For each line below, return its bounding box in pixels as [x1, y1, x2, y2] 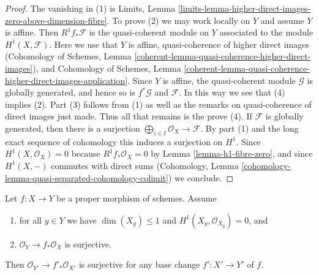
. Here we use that [49, 37, 118, 50]
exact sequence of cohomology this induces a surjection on [5, 135, 223, 148]
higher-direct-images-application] [5, 73, 128, 86]
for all [19, 213, 42, 226]
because [71, 147, 100, 160]
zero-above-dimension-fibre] [5, 13, 107, 26]
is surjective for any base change [78, 258, 200, 271]
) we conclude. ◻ [168, 171, 234, 184]
